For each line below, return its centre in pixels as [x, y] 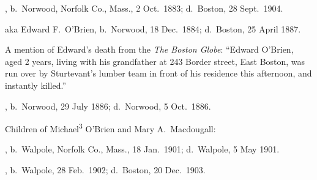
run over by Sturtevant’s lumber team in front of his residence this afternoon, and [158, 73]
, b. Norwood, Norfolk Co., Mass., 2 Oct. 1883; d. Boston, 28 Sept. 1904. [144, 8]
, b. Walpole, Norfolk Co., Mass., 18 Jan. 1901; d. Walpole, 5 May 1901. [142, 149]
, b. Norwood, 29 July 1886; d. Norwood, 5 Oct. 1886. [108, 106]
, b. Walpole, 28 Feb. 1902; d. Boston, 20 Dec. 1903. [105, 170]
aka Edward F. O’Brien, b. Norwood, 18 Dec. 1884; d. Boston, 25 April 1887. [153, 28]
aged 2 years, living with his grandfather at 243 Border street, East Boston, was [155, 61]
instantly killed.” [36, 85]
